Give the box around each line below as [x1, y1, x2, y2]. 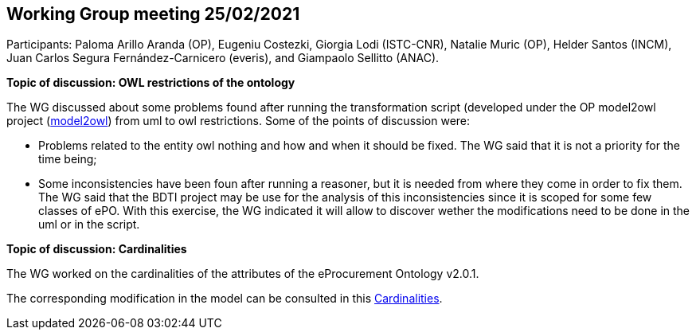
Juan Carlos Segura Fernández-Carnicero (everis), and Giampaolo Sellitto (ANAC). [6, 51, 440, 65]
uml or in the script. [38, 217, 140, 232]
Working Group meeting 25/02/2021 [6, 4, 300, 24]
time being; [38, 152, 97, 166]
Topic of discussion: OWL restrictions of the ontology [6, 76, 295, 90]
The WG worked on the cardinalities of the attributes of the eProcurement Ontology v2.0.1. [6, 267, 479, 281]
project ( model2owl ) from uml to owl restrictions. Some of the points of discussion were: [6, 114, 471, 128]
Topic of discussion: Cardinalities [6, 242, 187, 256]
